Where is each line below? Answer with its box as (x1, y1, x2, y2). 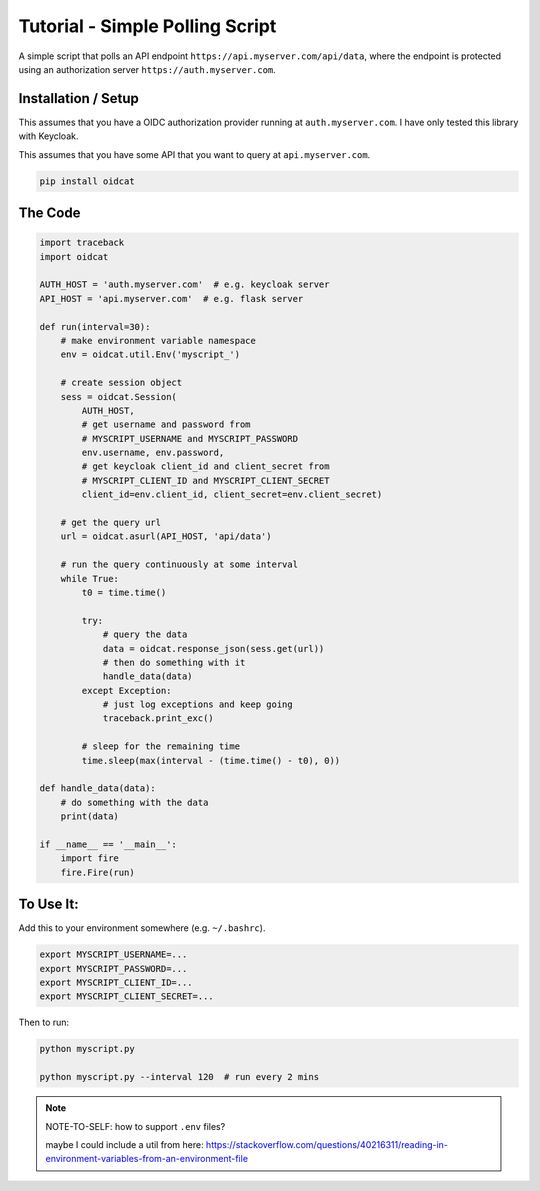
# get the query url (60, 517, 162, 529)
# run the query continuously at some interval (60, 559, 299, 570)
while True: (60, 573, 120, 584)
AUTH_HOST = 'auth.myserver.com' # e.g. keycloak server (39, 279, 330, 290)
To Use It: (18, 896, 79, 913)
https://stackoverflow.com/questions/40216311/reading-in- (205, 1138, 449, 1150)
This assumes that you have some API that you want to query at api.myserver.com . (18, 148, 371, 160)
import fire (60, 853, 120, 864)
